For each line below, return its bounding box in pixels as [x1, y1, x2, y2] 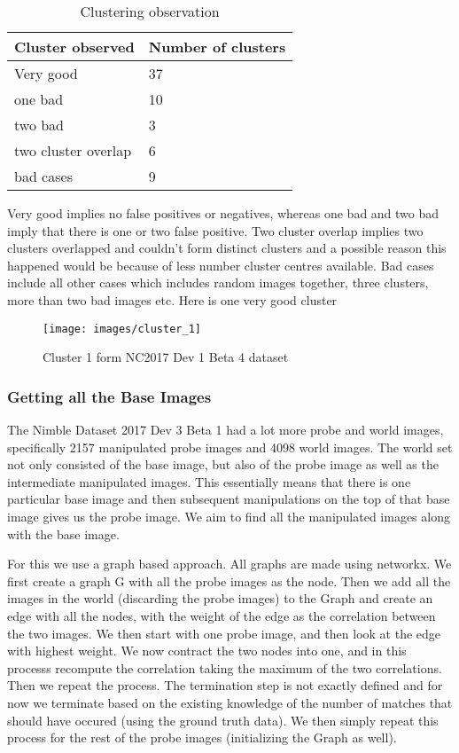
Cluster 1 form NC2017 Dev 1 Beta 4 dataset [43, 348, 289, 366]
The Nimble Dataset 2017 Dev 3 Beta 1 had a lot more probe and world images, [7, 420, 444, 439]
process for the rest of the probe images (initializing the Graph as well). [7, 728, 397, 747]
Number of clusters [148, 36, 286, 57]
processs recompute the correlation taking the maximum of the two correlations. [7, 658, 442, 677]
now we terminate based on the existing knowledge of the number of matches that [7, 693, 453, 711]
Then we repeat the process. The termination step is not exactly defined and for [7, 676, 443, 694]
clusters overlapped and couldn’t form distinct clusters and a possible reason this [7, 239, 447, 257]
